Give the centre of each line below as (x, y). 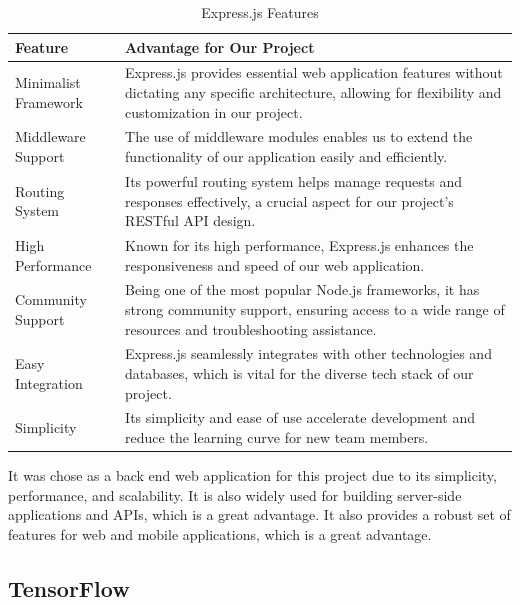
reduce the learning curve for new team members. (277, 437)
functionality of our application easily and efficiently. (286, 156)
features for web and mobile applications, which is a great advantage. (220, 533)
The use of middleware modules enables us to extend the (299, 136)
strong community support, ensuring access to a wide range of (315, 308)
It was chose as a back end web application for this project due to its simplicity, (252, 475)
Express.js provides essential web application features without (314, 72)
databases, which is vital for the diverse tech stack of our (299, 373)
